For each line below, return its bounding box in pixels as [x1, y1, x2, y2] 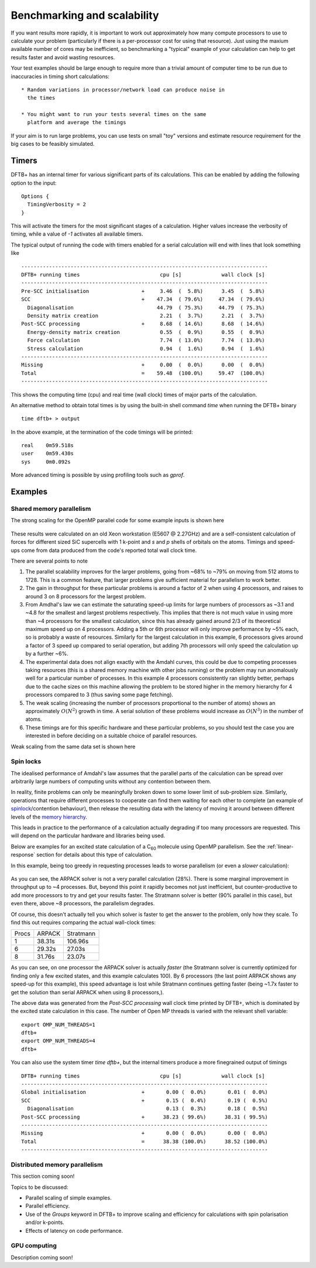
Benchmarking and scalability [11, 9, 159, 22]
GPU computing [11, 1242, 57, 1250]
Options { [21, 193, 49, 199]
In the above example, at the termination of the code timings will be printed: [11, 428, 193, 435]
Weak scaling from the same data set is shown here [11, 743, 136, 750]
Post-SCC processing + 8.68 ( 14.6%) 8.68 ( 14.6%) [21, 321, 265, 328]
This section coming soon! [11, 1172, 75, 1180]
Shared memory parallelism [11, 505, 91, 513]
